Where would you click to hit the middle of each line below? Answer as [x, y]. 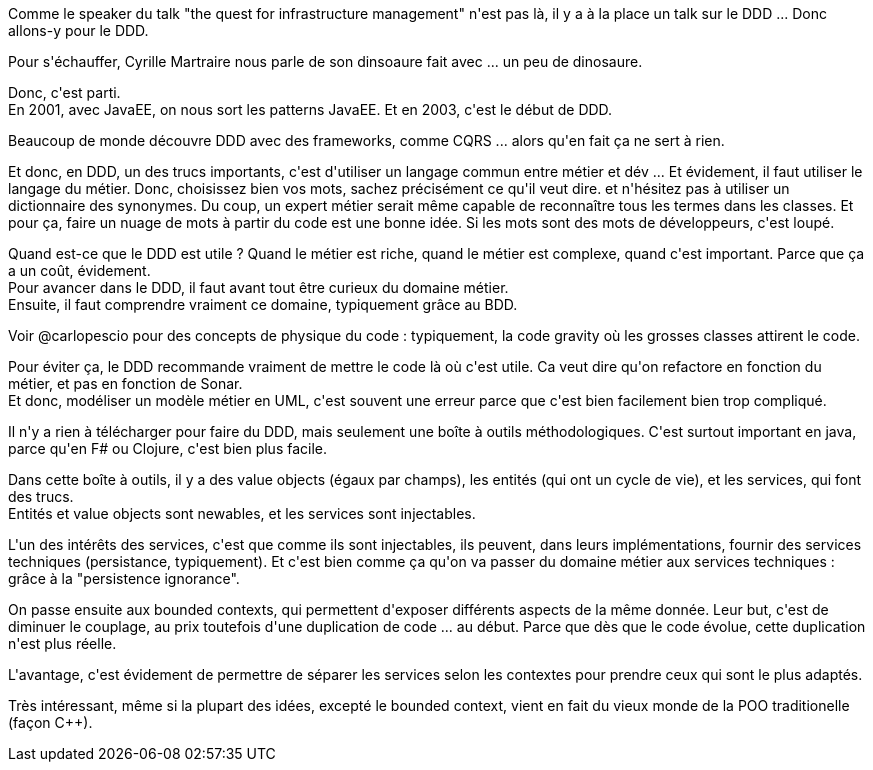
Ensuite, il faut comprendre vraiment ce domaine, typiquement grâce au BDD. [263, 304]
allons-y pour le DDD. [78, 30]
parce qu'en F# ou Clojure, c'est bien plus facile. [168, 448]
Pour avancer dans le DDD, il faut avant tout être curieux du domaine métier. [258, 287]
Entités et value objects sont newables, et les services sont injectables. [242, 513]
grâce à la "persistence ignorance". [124, 578]
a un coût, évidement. [79, 270]
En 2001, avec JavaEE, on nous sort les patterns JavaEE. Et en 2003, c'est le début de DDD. [310, 109]
